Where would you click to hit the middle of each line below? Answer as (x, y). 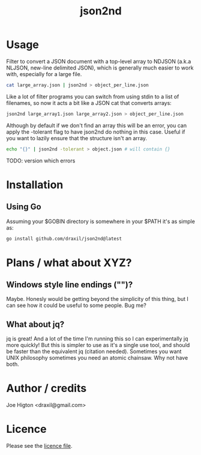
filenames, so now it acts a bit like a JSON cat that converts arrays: (89, 103)
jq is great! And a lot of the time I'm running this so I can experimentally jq (97, 339)
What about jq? (35, 324)
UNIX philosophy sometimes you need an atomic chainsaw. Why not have (97, 358)
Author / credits (46, 388)
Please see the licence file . (40, 446)
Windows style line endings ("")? (70, 285)
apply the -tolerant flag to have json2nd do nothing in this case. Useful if (96, 132)
